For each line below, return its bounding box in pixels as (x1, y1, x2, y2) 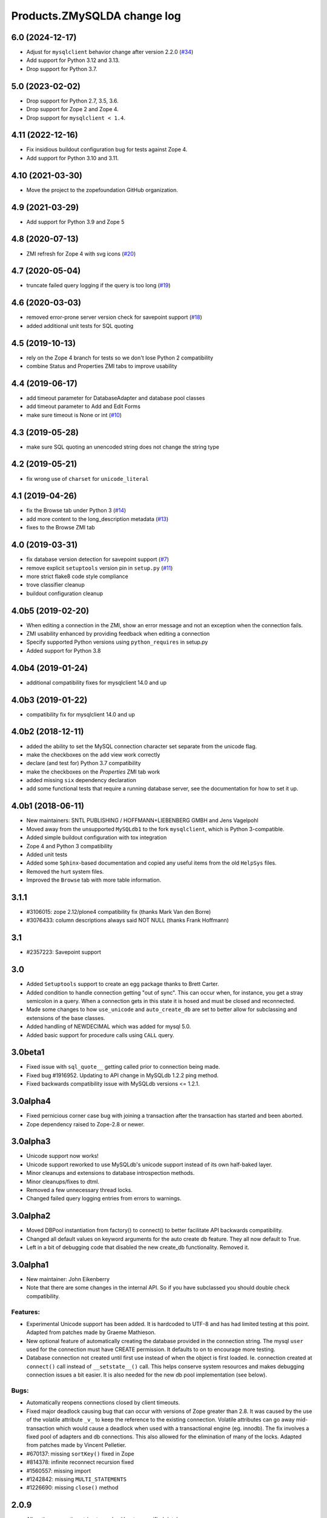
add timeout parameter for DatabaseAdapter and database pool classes (26, 394, 205, 401)
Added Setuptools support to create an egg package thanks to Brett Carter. (26, 981, 219, 988)
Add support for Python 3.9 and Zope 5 (26, 218, 125, 225)
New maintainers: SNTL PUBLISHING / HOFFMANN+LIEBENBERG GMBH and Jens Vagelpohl (26, 817, 259, 824)
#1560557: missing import (26, 1467, 91, 1474)
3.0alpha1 (11, 1259, 49, 1270)
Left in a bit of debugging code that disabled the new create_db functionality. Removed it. (26, 1244, 249, 1251)
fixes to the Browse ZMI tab (26, 524, 95, 531)
